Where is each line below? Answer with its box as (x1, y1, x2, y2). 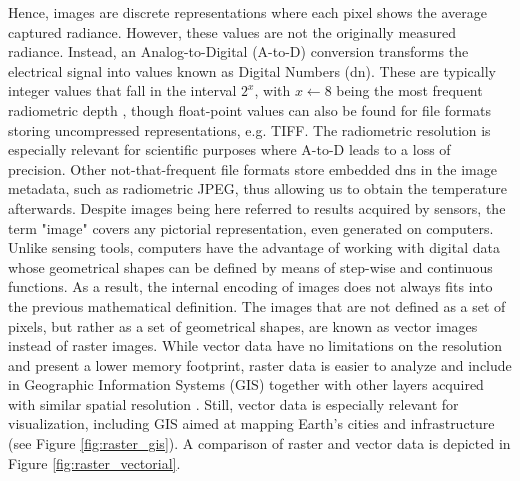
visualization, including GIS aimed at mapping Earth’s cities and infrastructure (8, 413, 495, 434)
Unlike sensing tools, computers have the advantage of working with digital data (8, 237, 500, 258)
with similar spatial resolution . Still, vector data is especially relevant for (8, 393, 459, 414)
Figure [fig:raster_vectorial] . (8, 452, 181, 473)
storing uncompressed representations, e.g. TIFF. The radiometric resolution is (8, 119, 491, 140)
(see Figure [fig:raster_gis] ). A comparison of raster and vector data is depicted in (8, 433, 511, 454)
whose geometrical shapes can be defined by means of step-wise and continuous (8, 256, 493, 277)
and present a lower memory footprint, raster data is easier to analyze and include (8, 354, 512, 375)
